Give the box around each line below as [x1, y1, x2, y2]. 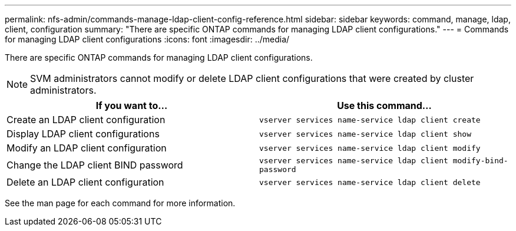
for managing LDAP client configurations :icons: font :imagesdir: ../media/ [5, 34, 290, 44]
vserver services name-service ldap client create [259, 115, 481, 124]
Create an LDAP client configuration [6, 114, 166, 126]
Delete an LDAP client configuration [6, 176, 164, 188]
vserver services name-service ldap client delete [259, 177, 481, 187]
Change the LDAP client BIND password [6, 159, 183, 171]
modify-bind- [452, 156, 508, 165]
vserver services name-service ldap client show [259, 129, 472, 138]
